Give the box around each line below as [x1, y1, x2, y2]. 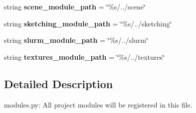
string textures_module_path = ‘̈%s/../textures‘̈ [4, 51, 165, 62]
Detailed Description [4, 76, 113, 91]
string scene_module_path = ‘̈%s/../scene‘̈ [4, 1, 146, 11]
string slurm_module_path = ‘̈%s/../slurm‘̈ [4, 35, 148, 45]
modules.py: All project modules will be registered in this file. [4, 99, 193, 110]
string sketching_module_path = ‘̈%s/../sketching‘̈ [4, 18, 172, 28]
